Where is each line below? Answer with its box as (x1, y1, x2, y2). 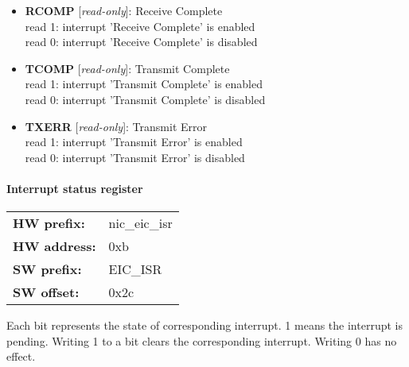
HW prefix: (13, 214, 85, 233)
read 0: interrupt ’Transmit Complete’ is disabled (25, 91, 266, 107)
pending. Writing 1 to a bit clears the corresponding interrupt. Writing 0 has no (6, 332, 397, 349)
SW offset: (13, 283, 80, 302)
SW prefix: (13, 260, 82, 279)
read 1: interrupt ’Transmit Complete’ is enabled (25, 75, 263, 92)
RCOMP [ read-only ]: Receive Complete (25, 2, 223, 18)
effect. (6, 348, 36, 365)
